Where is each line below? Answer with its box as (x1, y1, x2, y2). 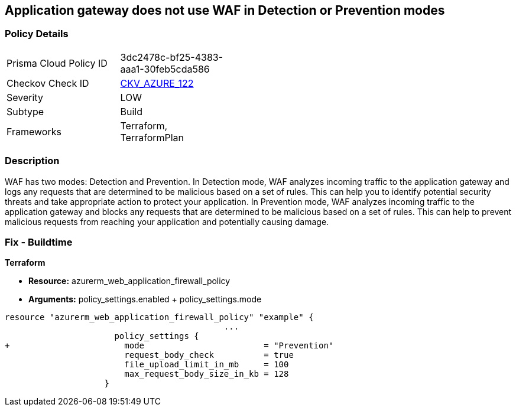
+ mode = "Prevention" (5, 341, 334, 351)
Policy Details (5, 28, 69, 40)
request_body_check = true (124, 350, 294, 360)
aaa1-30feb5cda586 (120, 63, 210, 75)
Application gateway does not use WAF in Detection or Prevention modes (5, 3, 445, 18)
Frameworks (7, 125, 61, 138)
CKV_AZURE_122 (120, 77, 194, 89)
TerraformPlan (120, 131, 184, 143)
